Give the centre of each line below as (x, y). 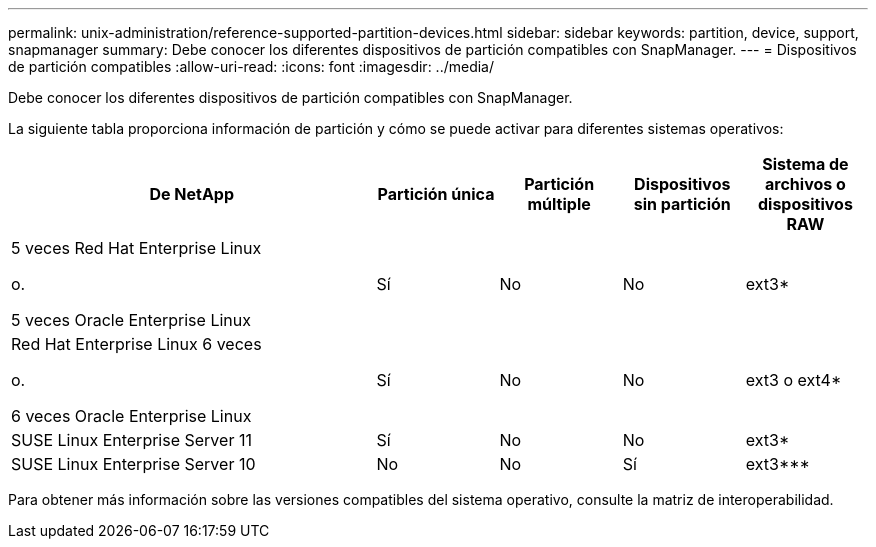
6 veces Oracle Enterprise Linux (131, 416)
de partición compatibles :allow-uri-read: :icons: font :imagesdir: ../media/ (251, 66)
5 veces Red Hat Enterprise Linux (136, 248)
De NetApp (191, 194)
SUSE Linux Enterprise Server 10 (133, 464)
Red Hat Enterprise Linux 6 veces (136, 344)
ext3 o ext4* (793, 380)
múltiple (559, 204)
